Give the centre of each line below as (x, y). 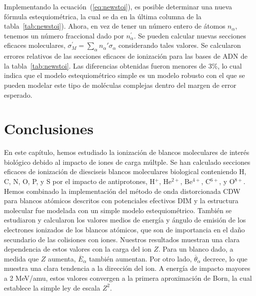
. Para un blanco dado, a (196, 249)
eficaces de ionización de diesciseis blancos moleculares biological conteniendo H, (125, 171)
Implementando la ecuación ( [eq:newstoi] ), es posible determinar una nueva (118, 6)
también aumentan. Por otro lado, (140, 258)
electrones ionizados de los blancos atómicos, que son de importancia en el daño (125, 230)
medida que (21, 258)
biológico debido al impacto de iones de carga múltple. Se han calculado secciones (127, 162)
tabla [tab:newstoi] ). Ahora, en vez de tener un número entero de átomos (115, 26)
